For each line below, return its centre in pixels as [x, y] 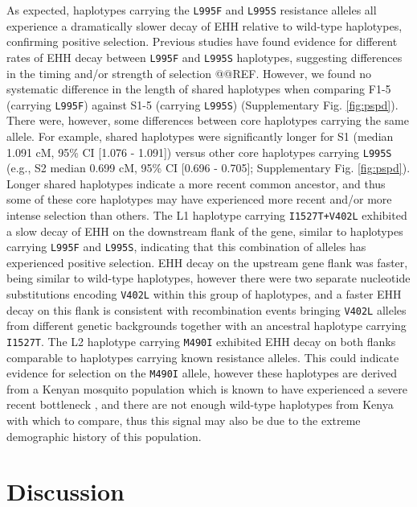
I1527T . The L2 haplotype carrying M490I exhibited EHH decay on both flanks [201, 341]
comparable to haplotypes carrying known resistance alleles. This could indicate [203, 357]
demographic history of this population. [104, 436]
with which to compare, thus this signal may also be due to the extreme [184, 420]
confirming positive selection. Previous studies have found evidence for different [202, 41]
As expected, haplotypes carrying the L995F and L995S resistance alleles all [192, 10]
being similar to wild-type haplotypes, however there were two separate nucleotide [208, 278]
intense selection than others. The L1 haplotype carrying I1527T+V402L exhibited [207, 214]
